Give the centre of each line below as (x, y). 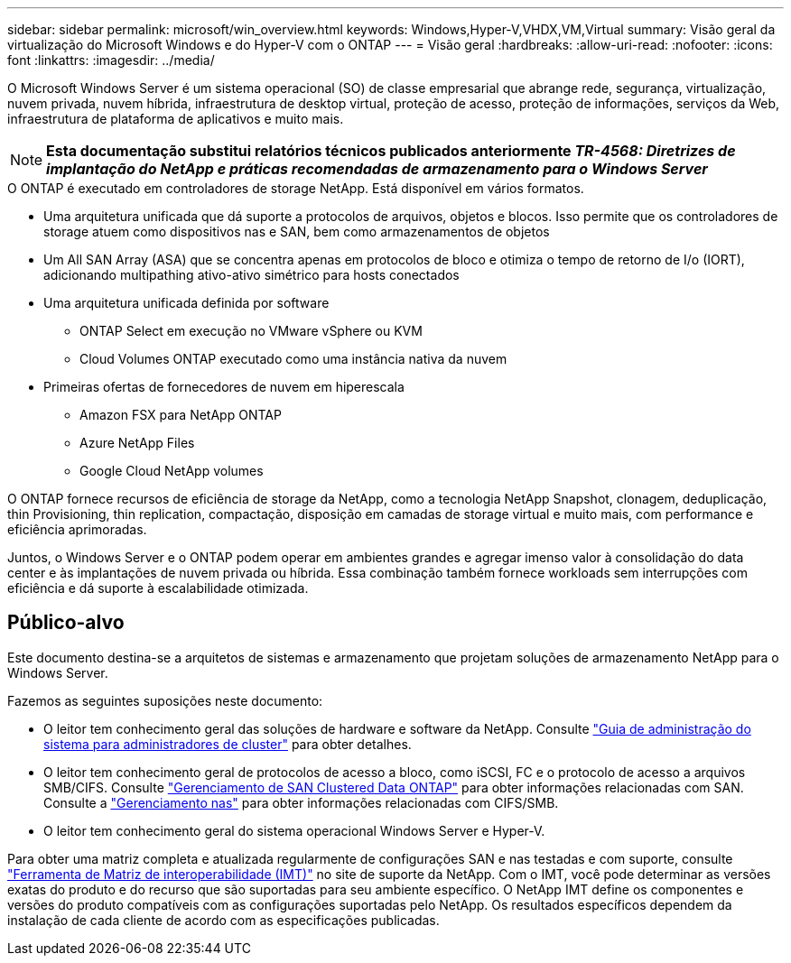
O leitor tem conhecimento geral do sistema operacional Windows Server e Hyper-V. (294, 830)
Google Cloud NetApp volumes (172, 471)
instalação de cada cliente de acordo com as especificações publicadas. (223, 920)
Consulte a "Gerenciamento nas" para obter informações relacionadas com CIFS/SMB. (301, 802)
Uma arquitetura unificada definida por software (186, 303)
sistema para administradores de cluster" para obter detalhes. (228, 744)
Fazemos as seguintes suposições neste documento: (165, 700)
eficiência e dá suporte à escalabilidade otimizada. (158, 588)
